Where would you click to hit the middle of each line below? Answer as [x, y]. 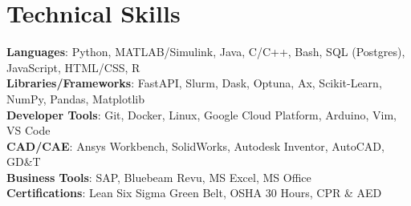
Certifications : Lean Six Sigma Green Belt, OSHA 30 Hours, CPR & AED [194, 193]
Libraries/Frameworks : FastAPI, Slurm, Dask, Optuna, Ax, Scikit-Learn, [194, 83]
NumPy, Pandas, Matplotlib [76, 98]
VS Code [28, 130]
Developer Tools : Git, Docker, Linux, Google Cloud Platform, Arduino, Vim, [202, 114]
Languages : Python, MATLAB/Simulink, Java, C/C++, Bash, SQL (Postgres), [206, 52]
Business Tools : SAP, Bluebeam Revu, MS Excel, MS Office [159, 177]
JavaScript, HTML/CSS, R [73, 67]
